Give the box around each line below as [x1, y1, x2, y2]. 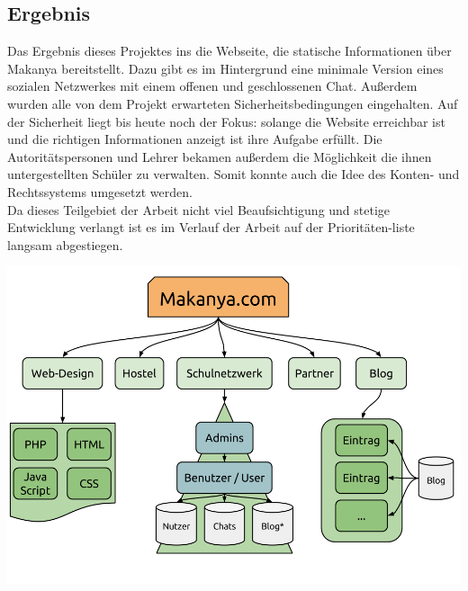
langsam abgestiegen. [7, 235, 123, 254]
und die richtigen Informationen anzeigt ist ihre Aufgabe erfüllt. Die [7, 130, 382, 148]
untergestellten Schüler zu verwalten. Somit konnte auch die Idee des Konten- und [7, 165, 460, 184]
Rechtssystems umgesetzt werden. [7, 182, 193, 201]
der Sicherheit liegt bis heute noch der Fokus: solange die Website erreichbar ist [7, 112, 445, 130]
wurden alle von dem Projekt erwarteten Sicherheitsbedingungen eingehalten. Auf [7, 94, 458, 112]
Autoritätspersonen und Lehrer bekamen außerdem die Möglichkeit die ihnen [7, 147, 432, 166]
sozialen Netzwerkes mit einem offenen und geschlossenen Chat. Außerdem [7, 76, 418, 95]
